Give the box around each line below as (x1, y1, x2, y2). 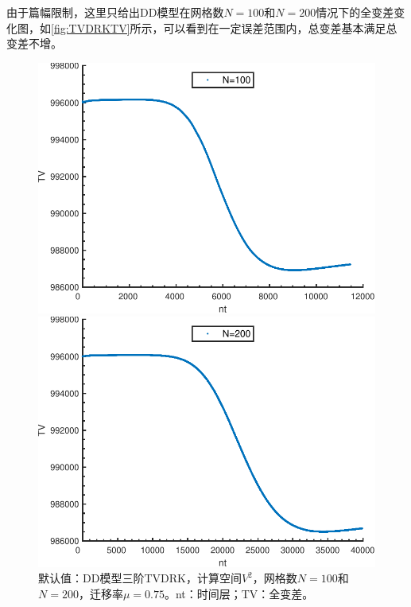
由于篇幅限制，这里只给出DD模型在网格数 (6, 4, 224, 20)
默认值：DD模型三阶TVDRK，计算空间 (38, 570, 242, 586)
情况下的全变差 (316, 4, 394, 20)
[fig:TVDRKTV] (51, 19, 130, 36)
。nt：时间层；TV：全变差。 (164, 586, 314, 602)
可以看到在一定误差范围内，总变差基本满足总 (163, 19, 397, 36)
